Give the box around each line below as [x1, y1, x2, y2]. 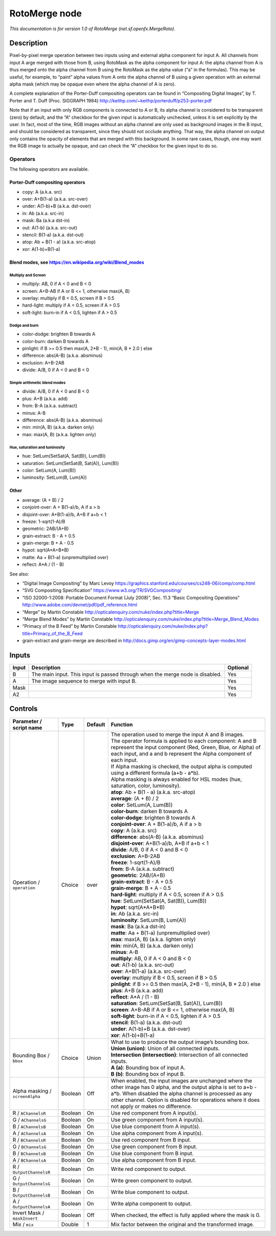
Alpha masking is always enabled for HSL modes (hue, [110, 776, 242, 783]
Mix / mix [12, 1221, 34, 1228]
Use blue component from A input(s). [110, 1123, 200, 1130]
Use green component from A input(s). [110, 1116, 204, 1123]
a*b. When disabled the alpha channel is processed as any [110, 1090, 252, 1097]
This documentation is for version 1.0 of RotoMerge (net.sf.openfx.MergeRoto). [9, 26, 176, 32]
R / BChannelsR [12, 1136, 46, 1143]
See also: [9, 571, 29, 577]
